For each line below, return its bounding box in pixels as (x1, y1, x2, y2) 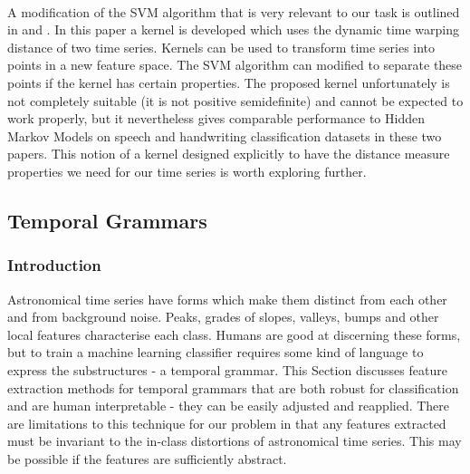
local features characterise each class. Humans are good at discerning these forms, (7, 324, 461, 343)
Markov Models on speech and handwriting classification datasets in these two (7, 126, 442, 145)
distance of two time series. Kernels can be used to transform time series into (7, 37, 436, 56)
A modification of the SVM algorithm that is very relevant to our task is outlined (7, 2, 460, 21)
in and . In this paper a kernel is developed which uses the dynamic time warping (7, 20, 459, 39)
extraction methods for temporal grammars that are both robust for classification (7, 378, 459, 397)
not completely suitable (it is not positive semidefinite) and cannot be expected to (7, 91, 464, 110)
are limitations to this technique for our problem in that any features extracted (7, 413, 446, 432)
